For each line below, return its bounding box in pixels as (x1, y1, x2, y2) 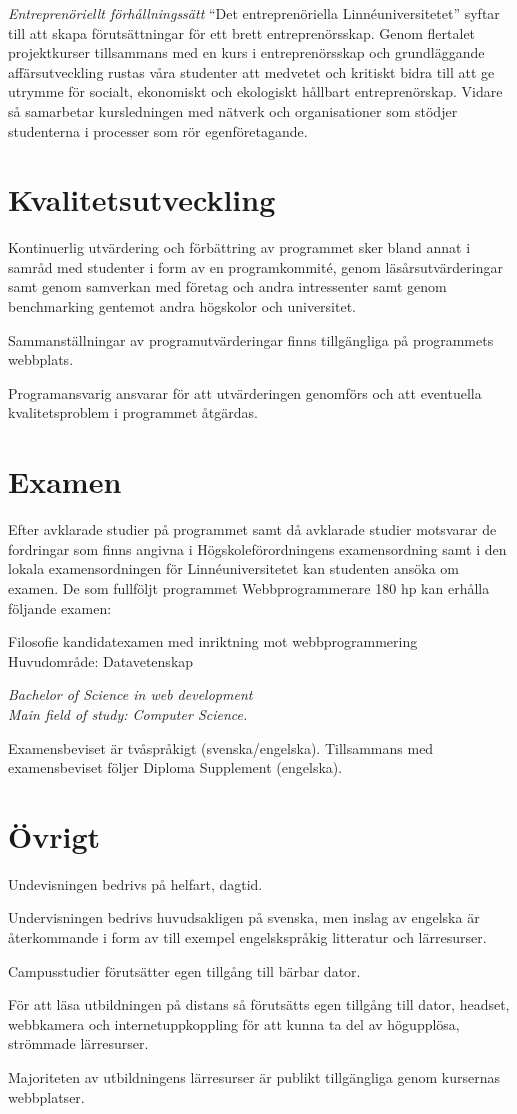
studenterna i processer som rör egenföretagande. (8, 120, 308, 141)
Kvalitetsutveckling (8, 179, 276, 220)
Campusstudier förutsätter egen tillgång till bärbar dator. (8, 960, 361, 981)
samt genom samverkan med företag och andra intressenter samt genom (8, 276, 447, 297)
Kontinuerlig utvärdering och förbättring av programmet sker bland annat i (8, 237, 471, 258)
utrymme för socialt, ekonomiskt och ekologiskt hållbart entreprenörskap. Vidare (8, 81, 503, 102)
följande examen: (8, 597, 112, 618)
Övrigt (8, 815, 101, 856)
